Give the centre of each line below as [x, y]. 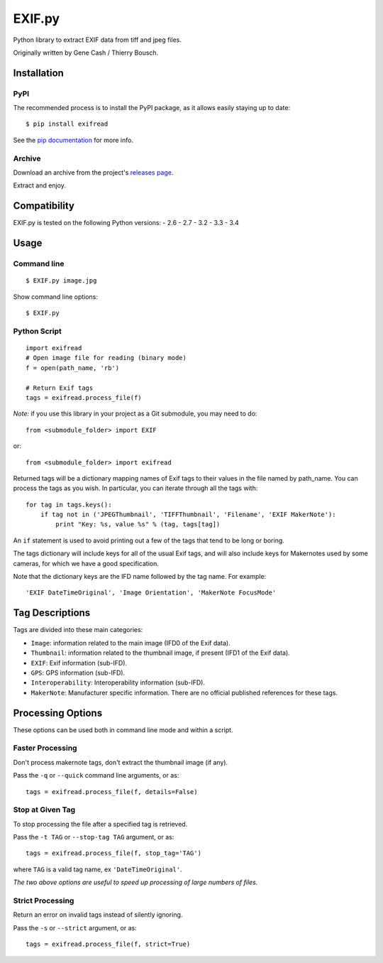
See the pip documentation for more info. [73, 140]
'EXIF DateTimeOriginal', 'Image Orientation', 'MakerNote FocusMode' [151, 593]
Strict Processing [44, 901]
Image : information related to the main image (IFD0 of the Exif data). [131, 643]
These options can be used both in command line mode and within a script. [123, 730]
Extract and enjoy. [40, 185]
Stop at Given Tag [44, 810]
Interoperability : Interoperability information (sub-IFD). [118, 682]
